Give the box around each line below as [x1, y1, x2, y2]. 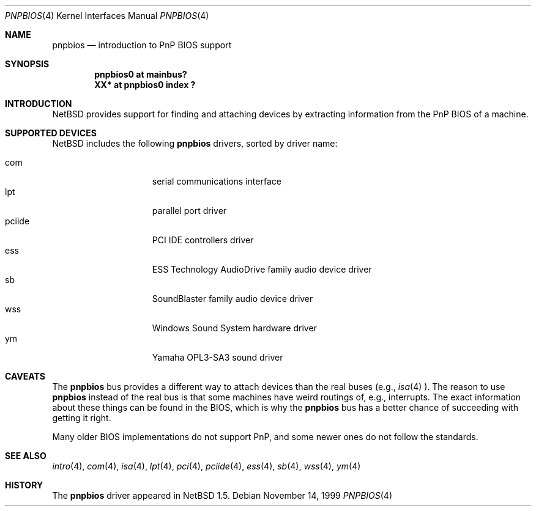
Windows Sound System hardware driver [152, 323, 317, 333]
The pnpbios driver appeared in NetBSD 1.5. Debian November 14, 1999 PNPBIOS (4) [52, 490, 393, 501]
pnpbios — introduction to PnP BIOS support [52, 40, 232, 50]
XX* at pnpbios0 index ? [94, 79, 196, 90]
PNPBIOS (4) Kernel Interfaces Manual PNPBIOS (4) [5, 10, 209, 21]
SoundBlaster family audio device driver [152, 293, 313, 304]
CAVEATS [5, 371, 45, 381]
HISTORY [5, 480, 43, 490]
